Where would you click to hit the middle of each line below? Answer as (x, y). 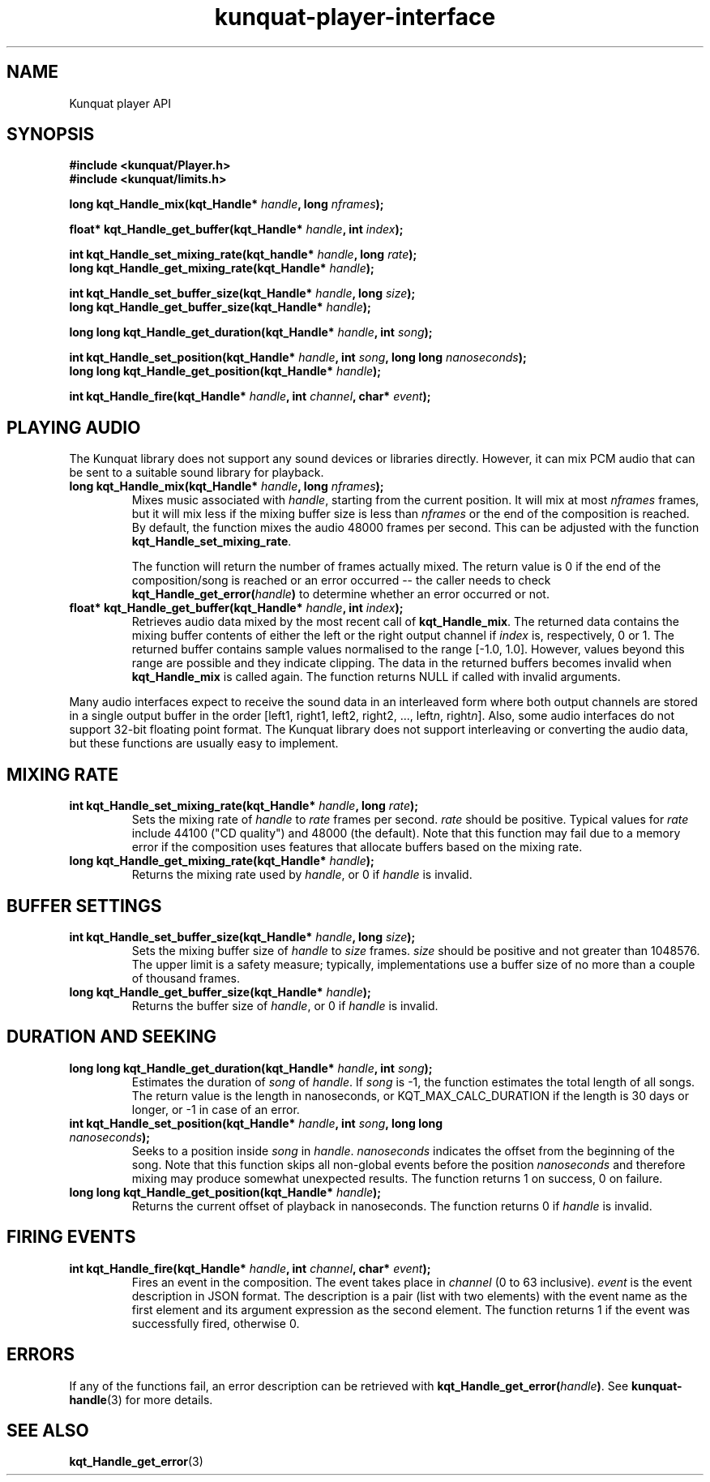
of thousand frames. (186, 978)
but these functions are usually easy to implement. (204, 743)
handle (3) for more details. (141, 1399)
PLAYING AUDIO (74, 427)
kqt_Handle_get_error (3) (136, 1462)
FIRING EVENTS (71, 1237)
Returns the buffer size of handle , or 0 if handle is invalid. (285, 1005)
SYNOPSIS (51, 135)
